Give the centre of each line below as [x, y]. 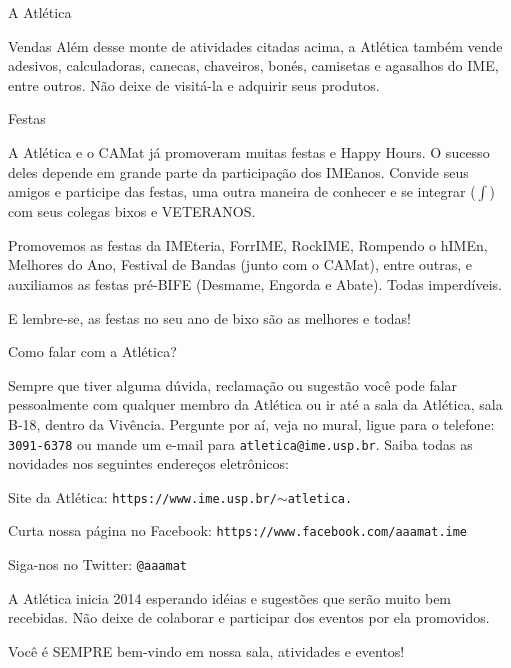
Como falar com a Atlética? [92, 351]
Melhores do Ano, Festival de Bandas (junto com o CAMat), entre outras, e [240, 264]
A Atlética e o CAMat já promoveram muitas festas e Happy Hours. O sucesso [249, 151]
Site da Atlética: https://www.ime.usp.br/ [142, 496]
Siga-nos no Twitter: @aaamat [97, 564]
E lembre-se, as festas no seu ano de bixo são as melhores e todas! [209, 317]
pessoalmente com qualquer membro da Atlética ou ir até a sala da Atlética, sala [255, 404]
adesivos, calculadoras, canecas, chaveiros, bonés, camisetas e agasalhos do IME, [253, 65]
